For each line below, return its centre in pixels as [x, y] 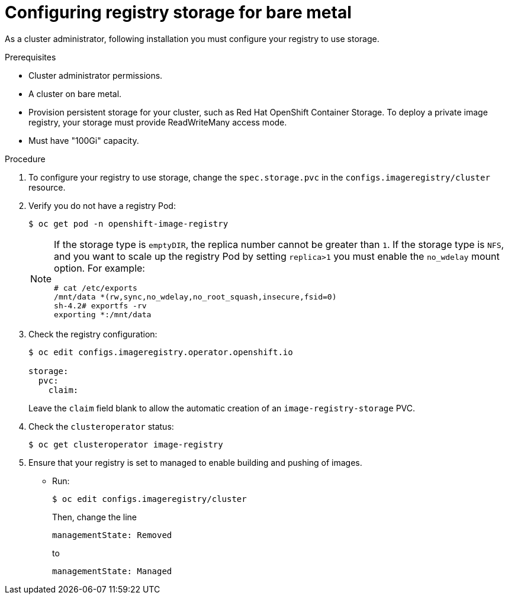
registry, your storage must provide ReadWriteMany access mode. [158, 122]
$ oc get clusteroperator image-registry [126, 444]
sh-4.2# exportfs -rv [100, 305]
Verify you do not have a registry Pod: [102, 205]
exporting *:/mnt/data [103, 314]
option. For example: [99, 268]
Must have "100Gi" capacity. [84, 140]
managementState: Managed [112, 571]
